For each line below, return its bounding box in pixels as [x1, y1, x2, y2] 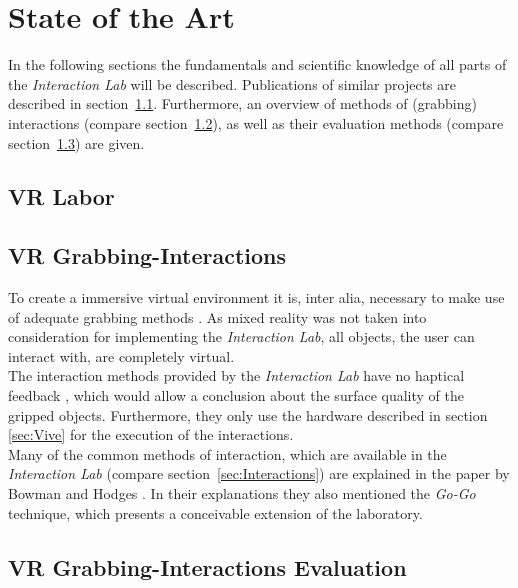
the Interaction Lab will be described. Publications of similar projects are [8, 73, 456, 94]
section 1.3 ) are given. [8, 132, 145, 153]
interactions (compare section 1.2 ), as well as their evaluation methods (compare [8, 112, 504, 133]
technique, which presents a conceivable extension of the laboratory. [8, 502, 423, 523]
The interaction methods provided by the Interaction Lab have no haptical [8, 365, 465, 386]
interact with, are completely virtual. [8, 345, 235, 366]
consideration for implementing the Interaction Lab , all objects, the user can [8, 326, 475, 347]
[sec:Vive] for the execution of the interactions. [8, 424, 294, 445]
